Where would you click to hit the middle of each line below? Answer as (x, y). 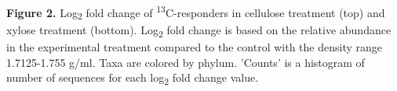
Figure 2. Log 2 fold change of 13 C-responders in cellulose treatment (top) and (196, 12)
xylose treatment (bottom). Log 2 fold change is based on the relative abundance (199, 30)
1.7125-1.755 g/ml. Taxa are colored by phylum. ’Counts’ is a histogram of (186, 62)
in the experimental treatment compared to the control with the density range (194, 46)
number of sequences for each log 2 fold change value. (133, 78)
